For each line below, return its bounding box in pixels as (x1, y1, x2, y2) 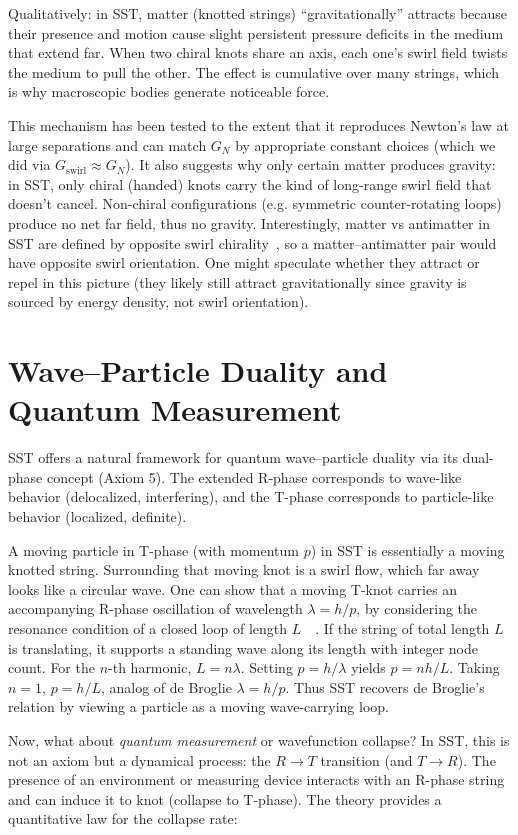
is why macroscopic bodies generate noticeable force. (8, 81, 330, 102)
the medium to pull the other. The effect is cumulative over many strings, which (8, 61, 500, 82)
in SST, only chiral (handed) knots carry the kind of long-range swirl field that (8, 173, 492, 194)
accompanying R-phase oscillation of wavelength (8, 598, 303, 619)
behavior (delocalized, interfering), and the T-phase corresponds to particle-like (8, 486, 494, 507)
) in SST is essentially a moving (310, 539, 505, 560)
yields (351, 657, 386, 678)
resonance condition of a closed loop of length (8, 617, 288, 638)
